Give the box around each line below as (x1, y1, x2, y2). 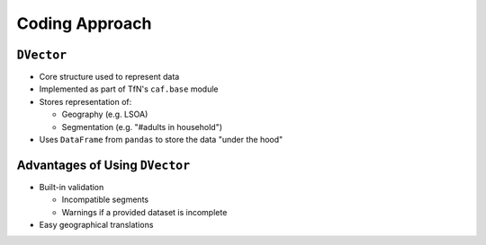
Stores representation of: (39, 96, 132, 107)
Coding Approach (16, 13, 152, 33)
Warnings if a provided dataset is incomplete (61, 206, 228, 217)
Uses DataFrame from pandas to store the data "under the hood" (39, 135, 283, 145)
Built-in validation (39, 181, 104, 192)
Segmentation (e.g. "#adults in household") (61, 121, 223, 132)
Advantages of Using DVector (16, 157, 191, 172)
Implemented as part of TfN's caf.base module (39, 83, 219, 94)
